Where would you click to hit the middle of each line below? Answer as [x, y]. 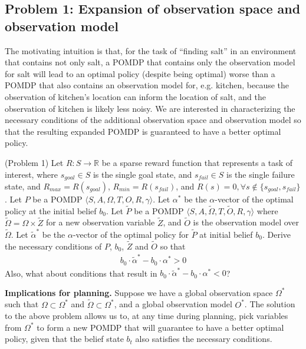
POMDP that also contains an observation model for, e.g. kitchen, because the [147, 85]
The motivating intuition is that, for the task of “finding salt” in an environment [151, 50]
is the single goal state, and [142, 174]
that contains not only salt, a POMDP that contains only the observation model [150, 62]
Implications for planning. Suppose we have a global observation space [139, 292]
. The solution [270, 304]
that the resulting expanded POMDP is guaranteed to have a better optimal [143, 131]
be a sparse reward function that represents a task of [197, 162]
